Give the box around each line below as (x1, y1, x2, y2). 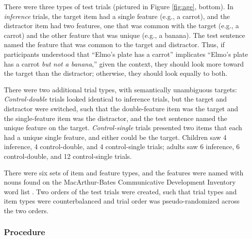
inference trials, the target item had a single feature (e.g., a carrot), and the (4, 11, 230, 21)
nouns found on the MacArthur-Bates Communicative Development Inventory (4, 177, 236, 187)
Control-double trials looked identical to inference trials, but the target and (4, 94, 227, 104)
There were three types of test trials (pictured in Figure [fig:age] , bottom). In (4, 1, 234, 11)
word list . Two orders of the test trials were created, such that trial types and (4, 186, 237, 196)
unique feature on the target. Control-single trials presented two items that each (4, 122, 242, 133)
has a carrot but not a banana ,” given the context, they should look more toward (4, 58, 244, 68)
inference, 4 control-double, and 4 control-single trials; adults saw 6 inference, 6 (4, 141, 240, 152)
